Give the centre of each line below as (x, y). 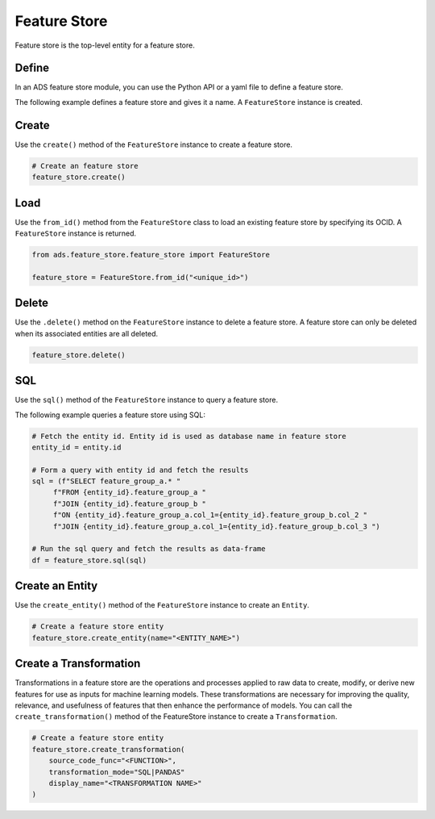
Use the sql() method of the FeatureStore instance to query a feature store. (146, 400)
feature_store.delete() (79, 355)
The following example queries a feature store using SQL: (110, 415)
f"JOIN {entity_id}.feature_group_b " (130, 504)
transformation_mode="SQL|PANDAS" (117, 772)
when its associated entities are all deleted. (87, 333)
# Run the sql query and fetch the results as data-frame (149, 549)
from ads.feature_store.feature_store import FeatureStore (151, 255)
